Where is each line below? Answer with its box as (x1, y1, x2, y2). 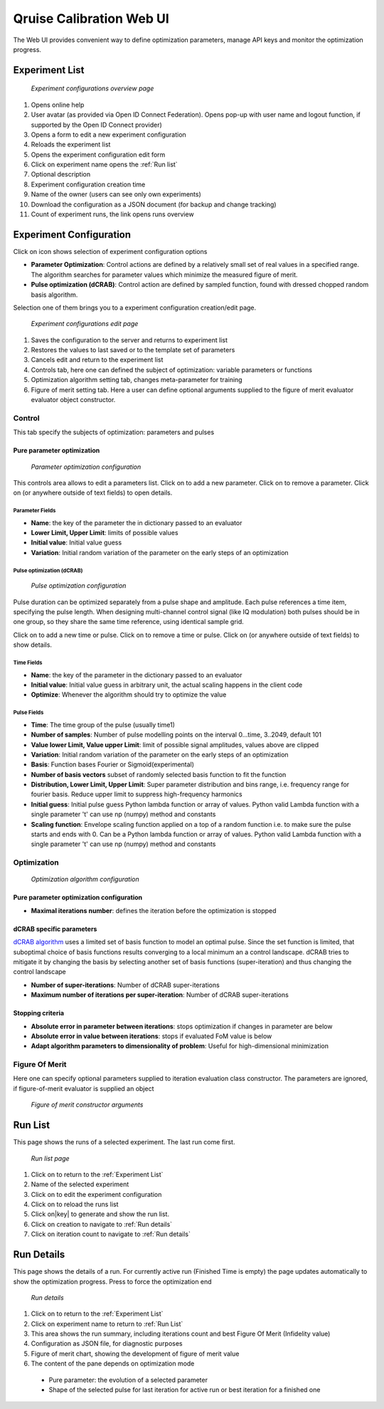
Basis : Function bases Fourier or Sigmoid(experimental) (31, 760, 195, 769)
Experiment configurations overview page (31, 84, 154, 93)
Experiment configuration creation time (31, 180, 146, 189)
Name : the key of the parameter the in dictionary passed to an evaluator (31, 518, 242, 527)
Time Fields (13, 659, 43, 666)
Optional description (31, 170, 91, 179)
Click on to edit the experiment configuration (31, 1190, 162, 1198)
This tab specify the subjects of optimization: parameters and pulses (13, 428, 215, 437)
